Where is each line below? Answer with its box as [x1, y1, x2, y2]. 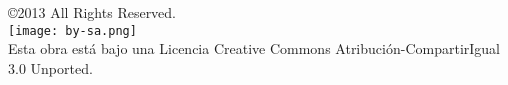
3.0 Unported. [8, 57, 93, 78]
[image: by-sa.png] [8, 23, 137, 38]
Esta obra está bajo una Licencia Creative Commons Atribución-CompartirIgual [8, 38, 500, 59]
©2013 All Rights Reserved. [8, 2, 177, 22]
